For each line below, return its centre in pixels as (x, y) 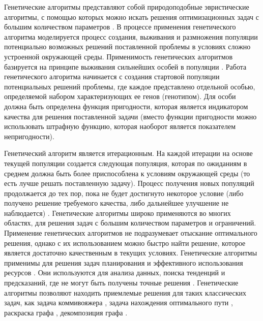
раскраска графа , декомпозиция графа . (66, 312)
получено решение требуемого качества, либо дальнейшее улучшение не (116, 203)
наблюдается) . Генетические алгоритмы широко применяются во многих (118, 213)
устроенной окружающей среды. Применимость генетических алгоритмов (119, 56)
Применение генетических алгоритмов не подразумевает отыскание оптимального (131, 233)
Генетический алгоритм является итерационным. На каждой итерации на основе (128, 153)
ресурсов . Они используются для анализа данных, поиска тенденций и (115, 272)
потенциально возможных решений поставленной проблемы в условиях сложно (127, 46)
